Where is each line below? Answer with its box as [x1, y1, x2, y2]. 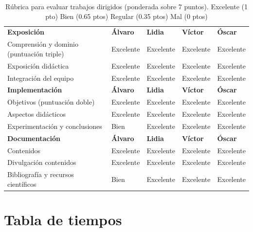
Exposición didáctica [7, 60, 69, 71]
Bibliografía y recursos [7, 169, 74, 179]
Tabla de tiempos [4, 210, 122, 230]
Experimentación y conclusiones [7, 121, 102, 131]
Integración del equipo [7, 72, 74, 83]
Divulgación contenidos [7, 157, 76, 167]
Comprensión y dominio [7, 39, 78, 49]
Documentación [7, 133, 60, 143]
